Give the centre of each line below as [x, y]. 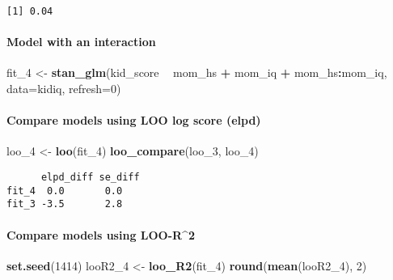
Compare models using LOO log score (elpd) [134, 120]
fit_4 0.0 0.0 [65, 191]
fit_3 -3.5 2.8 [65, 204]
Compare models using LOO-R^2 [101, 234]
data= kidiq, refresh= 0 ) [64, 89]
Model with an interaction [81, 42]
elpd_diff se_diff [90, 178]
